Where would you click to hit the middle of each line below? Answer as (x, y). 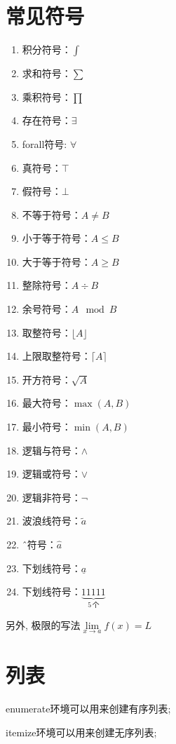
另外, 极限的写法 (43, 624)
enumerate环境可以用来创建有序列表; (88, 708)
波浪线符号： (52, 521)
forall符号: (45, 143)
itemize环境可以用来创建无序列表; (81, 732)
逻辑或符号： (52, 474)
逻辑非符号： (52, 497)
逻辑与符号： (52, 450)
